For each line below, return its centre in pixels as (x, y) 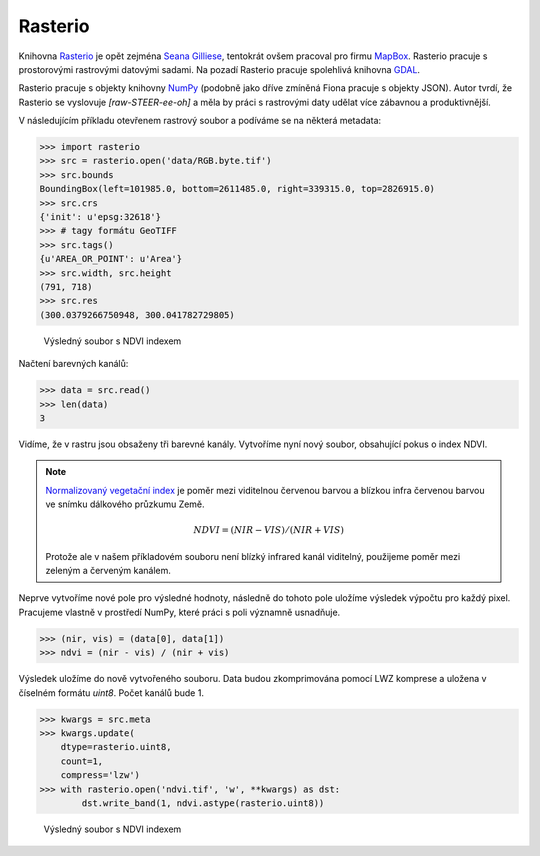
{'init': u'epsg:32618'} (100, 217)
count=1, (82, 761)
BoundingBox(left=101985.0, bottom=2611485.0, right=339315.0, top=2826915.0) (237, 189)
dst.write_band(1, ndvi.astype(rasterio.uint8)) (203, 803)
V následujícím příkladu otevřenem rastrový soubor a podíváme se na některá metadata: (200, 121)
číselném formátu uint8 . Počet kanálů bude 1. (111, 692)
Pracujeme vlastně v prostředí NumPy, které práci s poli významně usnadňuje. (179, 612)
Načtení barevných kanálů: (73, 364)
